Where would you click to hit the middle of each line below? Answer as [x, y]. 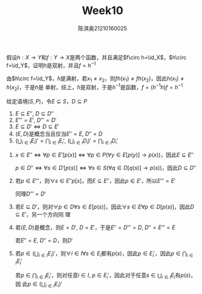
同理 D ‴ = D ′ [31, 194]
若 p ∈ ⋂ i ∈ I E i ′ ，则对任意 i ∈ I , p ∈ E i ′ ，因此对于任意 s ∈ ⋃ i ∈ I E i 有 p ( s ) [103, 276]
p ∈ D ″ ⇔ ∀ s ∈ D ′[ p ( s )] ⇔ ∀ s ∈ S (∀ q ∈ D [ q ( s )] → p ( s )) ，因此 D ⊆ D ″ [106, 167]
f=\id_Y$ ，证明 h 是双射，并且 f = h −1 [51, 65]
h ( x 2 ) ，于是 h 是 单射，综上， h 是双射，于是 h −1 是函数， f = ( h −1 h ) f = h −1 [95, 87]
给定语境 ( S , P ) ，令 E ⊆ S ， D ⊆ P [47, 101]
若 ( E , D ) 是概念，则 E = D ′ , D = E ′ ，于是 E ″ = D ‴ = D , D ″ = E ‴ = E [95, 227]
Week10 [103, 11]
